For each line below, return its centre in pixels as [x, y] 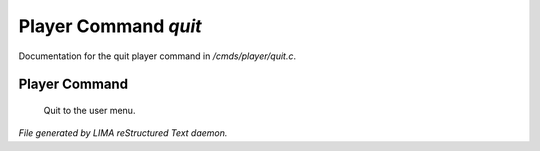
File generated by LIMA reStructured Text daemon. [123, 133]
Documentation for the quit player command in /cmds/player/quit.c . [157, 56]
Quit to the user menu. [89, 110]
